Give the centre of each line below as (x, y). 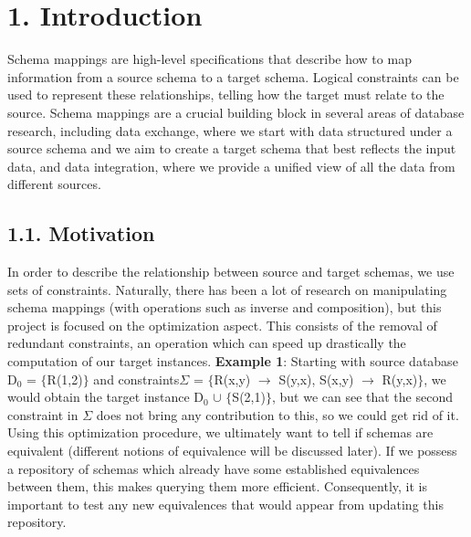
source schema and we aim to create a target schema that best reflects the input (232, 148)
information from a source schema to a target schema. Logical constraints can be (233, 76)
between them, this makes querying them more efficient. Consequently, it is (217, 486)
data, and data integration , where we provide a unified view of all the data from (231, 166)
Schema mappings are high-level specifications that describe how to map (209, 59)
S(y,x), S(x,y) (316, 379)
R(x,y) (232, 379)
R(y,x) (400, 379)
